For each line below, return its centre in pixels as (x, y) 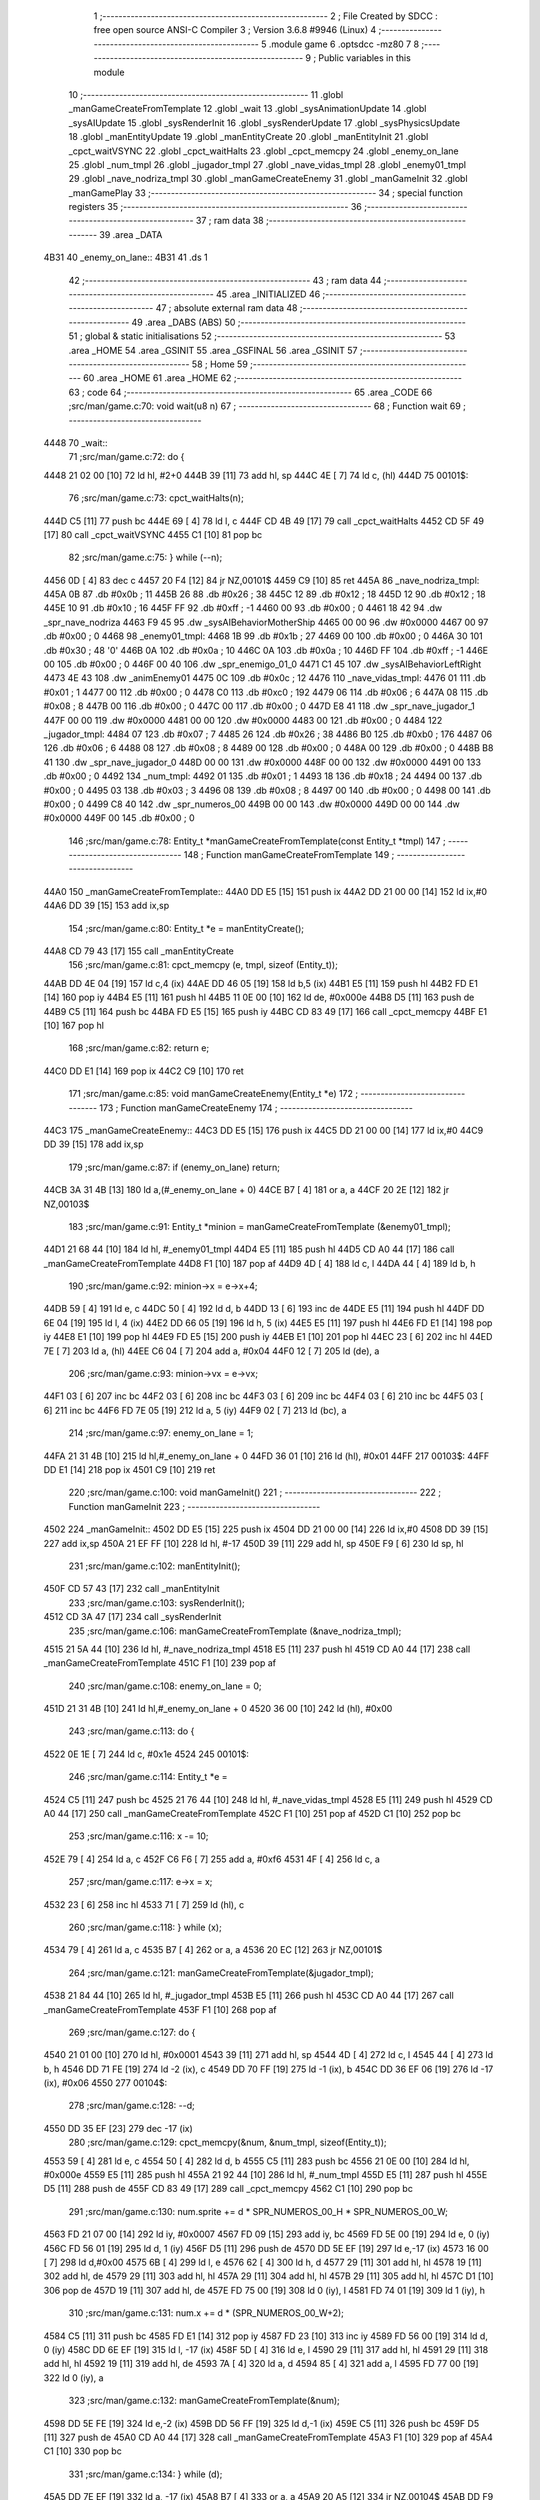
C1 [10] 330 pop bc (82, 2451)
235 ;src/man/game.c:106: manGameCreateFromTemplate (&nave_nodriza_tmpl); (235, 1631)
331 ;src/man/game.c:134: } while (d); (145, 2474)
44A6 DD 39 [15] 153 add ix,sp (106, 906)
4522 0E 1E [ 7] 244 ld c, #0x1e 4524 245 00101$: (146, 1754)
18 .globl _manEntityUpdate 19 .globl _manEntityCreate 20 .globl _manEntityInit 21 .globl (248, 137)
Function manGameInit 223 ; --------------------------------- (194, 1506)
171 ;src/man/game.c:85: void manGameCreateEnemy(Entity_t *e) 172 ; (213, 1094)
